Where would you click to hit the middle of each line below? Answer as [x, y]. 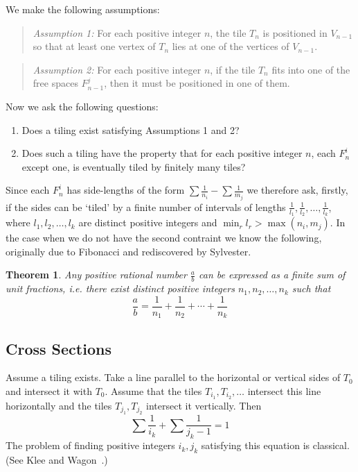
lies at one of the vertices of [231, 46]
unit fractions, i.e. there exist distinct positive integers [120, 288]
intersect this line [284, 390]
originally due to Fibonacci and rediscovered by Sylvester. [128, 251]
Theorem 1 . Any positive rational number [96, 275]
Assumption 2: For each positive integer [117, 69]
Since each [28, 190]
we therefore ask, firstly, [297, 190]
